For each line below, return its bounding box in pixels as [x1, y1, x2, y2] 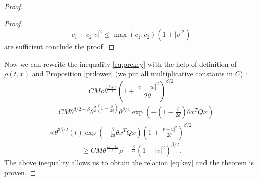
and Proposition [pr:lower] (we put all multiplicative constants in [32, 68, 233, 79]
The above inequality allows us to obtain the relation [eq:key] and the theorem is [4, 157, 254, 168]
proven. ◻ [4, 167, 36, 177]
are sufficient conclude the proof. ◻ [4, 41, 115, 52]
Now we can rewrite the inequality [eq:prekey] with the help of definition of [4, 58, 237, 69]
